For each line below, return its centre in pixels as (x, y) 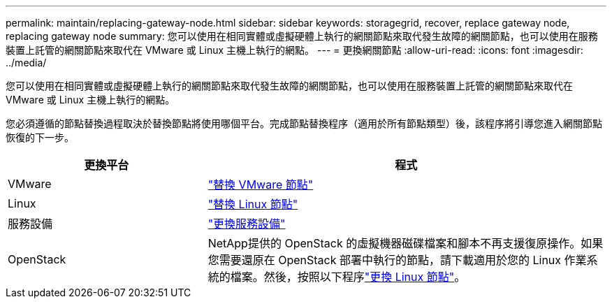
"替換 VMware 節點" (261, 184)
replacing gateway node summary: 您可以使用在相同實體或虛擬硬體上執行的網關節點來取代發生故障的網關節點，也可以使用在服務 (302, 36)
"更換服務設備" (247, 224)
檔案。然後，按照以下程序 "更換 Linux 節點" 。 (348, 277)
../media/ (26, 63)
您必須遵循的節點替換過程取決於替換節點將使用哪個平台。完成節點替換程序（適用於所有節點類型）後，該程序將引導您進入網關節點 (304, 123)
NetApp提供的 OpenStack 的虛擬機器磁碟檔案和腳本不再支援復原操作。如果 (406, 243)
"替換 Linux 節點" (253, 204)
